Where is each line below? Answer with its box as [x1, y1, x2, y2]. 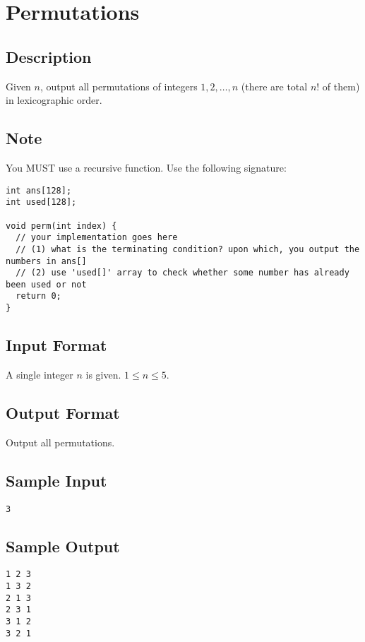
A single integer [6, 367, 73, 381]
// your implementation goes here [16, 232, 178, 243]
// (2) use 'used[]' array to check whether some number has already [16, 268, 349, 278]
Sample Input [6, 469, 107, 491]
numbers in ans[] [6, 256, 87, 266]
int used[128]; [6, 197, 77, 208]
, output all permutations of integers [40, 78, 198, 93]
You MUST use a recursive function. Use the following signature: [6, 160, 287, 174]
